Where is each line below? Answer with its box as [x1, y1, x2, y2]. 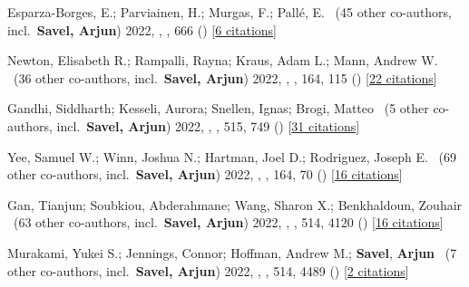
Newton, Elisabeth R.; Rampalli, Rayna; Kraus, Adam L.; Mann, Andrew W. [7, 51, 438, 70]
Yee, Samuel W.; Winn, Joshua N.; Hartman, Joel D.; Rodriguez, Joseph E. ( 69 [7, 147, 456, 166]
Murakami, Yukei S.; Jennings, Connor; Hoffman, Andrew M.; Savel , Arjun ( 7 [7, 243, 457, 262]
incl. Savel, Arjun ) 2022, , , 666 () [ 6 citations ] [7, 20, 277, 39]
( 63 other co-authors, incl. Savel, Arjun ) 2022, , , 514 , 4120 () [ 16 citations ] [13, 213, 444, 232]
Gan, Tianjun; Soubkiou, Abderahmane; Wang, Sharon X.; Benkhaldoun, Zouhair [7, 195, 463, 214]
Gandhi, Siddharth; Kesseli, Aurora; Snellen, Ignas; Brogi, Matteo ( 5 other [7, 99, 429, 118]
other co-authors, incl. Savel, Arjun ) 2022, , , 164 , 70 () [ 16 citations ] [7, 165, 403, 184]
